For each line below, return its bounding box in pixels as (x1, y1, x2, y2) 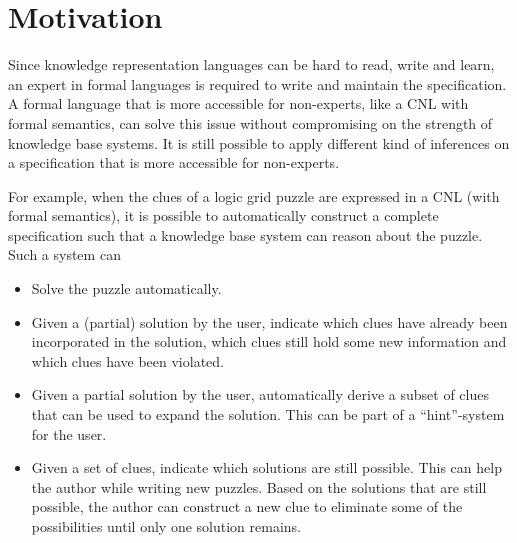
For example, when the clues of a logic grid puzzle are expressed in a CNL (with (8, 185, 500, 206)
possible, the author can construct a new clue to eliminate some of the (31, 496, 463, 517)
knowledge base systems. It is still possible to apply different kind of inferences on (8, 132, 510, 153)
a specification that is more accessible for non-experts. (8, 152, 340, 173)
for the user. (31, 423, 107, 444)
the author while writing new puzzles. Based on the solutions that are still (31, 476, 487, 497)
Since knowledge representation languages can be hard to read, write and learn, (8, 54, 495, 75)
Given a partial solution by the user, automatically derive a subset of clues (31, 384, 489, 405)
